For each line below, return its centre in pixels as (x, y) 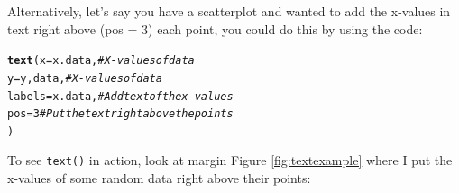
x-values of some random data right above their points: (159, 178)
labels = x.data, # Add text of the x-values (120, 96)
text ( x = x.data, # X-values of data (101, 61)
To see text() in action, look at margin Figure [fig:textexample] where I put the (230, 160)
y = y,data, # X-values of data (85, 78)
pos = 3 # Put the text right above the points (120, 114)
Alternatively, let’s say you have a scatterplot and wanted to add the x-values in (229, 11)
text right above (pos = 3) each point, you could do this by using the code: (215, 28)
